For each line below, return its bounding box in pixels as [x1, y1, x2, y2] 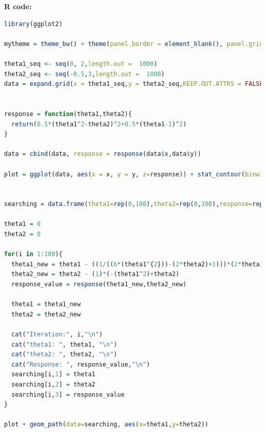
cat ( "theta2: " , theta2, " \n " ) [11, 351, 118, 358]
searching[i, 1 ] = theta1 [11, 371, 96, 378]
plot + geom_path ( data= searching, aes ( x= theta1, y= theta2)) [4, 421, 209, 428]
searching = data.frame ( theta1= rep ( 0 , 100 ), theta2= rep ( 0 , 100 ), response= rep [4, 200, 263, 208]
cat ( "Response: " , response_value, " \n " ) [11, 360, 150, 368]
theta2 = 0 [4, 231, 41, 238]
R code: [4, 1, 32, 11]
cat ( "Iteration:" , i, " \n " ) [11, 331, 103, 338]
